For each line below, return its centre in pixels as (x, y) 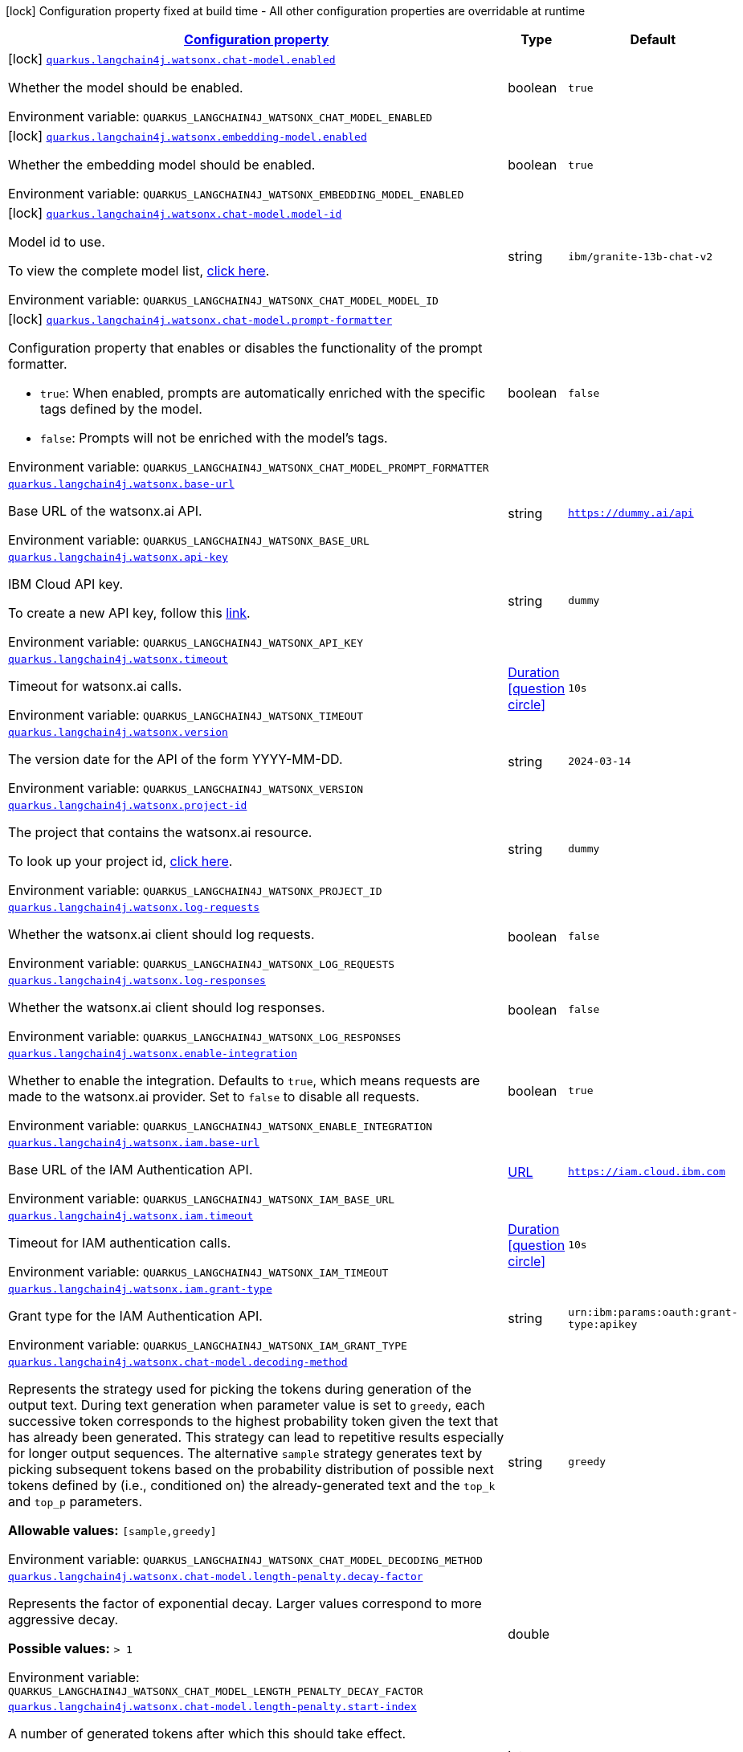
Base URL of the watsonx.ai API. (105, 511)
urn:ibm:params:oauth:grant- (653, 1312)
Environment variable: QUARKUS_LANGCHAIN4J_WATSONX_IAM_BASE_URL (202, 1199)
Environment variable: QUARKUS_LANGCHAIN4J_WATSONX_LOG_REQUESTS (202, 963)
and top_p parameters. (76, 1501)
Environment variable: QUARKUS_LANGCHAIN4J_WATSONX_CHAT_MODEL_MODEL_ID (223, 300)
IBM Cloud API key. (66, 584)
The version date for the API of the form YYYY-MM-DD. (176, 759)
